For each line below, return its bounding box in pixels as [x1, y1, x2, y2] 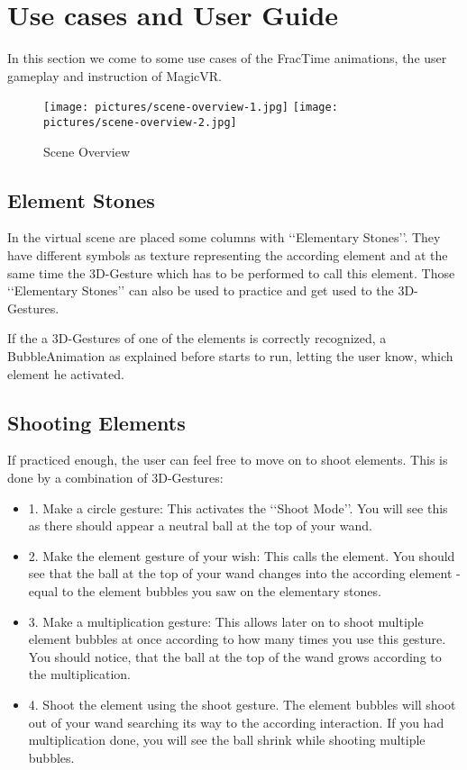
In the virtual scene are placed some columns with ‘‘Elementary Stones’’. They [7, 228, 441, 247]
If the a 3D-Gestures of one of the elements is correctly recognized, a [7, 329, 387, 348]
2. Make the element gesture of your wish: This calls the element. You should [28, 546, 455, 565]
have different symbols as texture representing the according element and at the [7, 246, 448, 265]
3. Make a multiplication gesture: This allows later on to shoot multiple [28, 611, 424, 630]
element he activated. [7, 364, 124, 383]
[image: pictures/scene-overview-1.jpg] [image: [43, 101, 338, 114]
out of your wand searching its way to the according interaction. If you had [28, 712, 444, 731]
